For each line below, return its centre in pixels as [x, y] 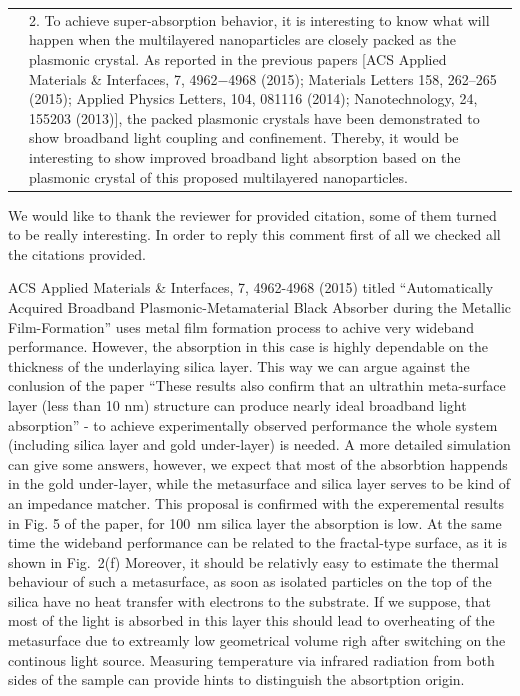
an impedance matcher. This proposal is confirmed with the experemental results [256, 502]
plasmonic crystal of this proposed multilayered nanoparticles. [218, 176]
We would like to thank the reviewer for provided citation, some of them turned [252, 214]
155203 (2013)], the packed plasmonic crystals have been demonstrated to [254, 117]
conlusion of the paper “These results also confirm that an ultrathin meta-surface [257, 385]
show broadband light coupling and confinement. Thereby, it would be [244, 137]
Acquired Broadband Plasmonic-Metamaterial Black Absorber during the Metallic [260, 306]
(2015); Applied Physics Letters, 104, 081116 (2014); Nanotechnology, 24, [253, 98]
